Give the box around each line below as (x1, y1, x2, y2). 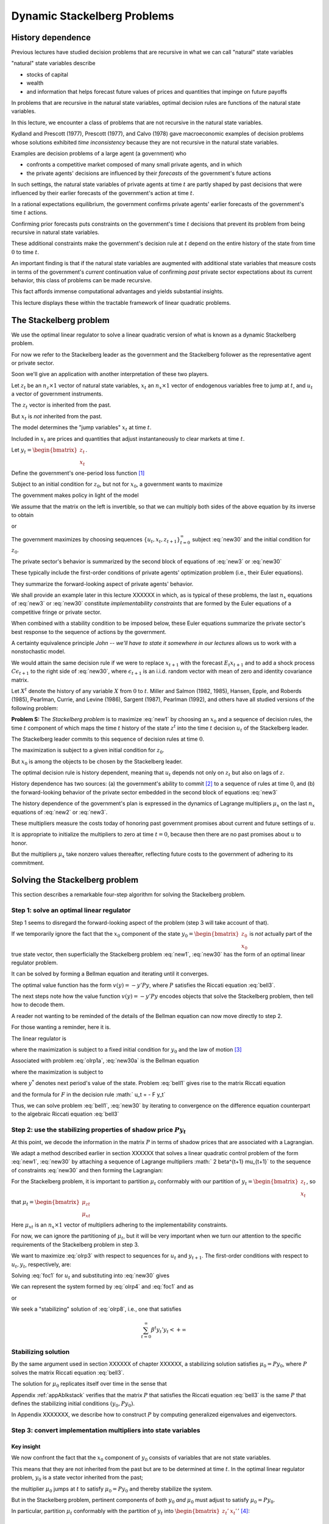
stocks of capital (26, 71, 68, 78)
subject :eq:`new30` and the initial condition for (192, 535, 311, 543)
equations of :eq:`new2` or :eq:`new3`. (11, 808, 108, 816)
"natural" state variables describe (11, 60, 96, 67)
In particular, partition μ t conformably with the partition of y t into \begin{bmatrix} (11, 1508, 221, 1516)
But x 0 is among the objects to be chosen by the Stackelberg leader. (11, 758, 183, 766)
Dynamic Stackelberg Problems (11, 9, 174, 23)
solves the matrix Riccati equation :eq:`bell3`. (11, 1369, 125, 1376)
